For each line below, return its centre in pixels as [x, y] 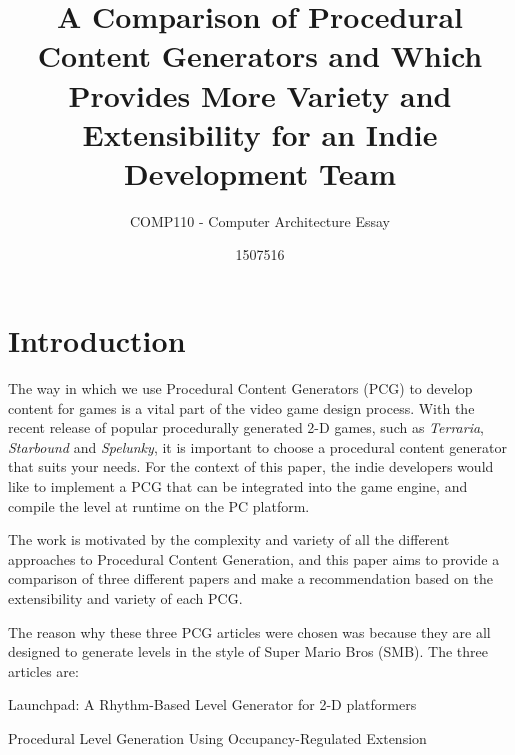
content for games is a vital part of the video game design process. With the [241, 407]
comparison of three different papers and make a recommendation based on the [250, 578]
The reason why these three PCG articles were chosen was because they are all [249, 631]
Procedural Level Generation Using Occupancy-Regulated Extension [217, 737]
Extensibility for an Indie [260, 133]
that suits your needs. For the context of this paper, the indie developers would [251, 466]
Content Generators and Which [260, 55]
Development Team [260, 172]
